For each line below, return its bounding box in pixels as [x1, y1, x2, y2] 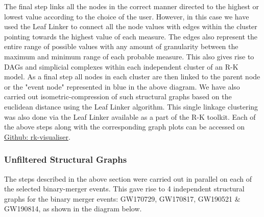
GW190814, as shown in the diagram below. [4, 203, 142, 214]
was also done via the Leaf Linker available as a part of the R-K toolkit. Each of [4, 111, 256, 122]
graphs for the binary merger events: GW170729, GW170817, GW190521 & [4, 193, 241, 204]
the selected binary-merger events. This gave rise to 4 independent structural [4, 183, 245, 194]
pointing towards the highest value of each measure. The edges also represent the [4, 31, 258, 41]
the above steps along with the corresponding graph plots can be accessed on [4, 121, 245, 132]
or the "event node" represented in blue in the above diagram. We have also [4, 81, 240, 92]
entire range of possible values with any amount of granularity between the [4, 41, 238, 52]
